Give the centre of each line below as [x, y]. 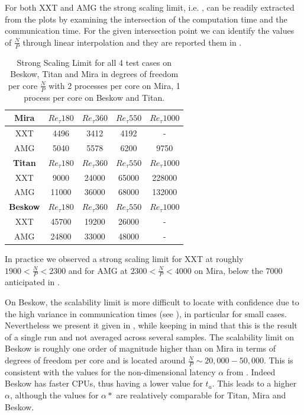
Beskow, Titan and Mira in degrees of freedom [94, 74]
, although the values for [54, 395]
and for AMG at [98, 270]
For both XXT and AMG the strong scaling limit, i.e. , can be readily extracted [150, 7]
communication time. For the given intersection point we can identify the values [150, 31]
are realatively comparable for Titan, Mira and [201, 395]
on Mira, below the [229, 270]
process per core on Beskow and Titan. [94, 97]
